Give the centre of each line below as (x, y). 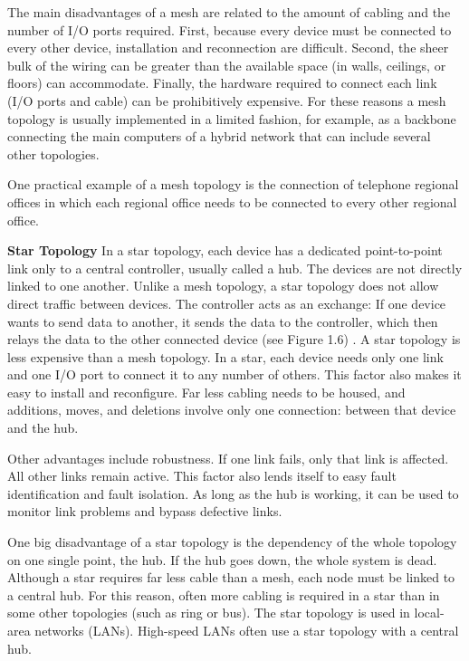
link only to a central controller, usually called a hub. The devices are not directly (235, 268)
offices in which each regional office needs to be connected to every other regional (232, 201)
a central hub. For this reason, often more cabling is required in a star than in (224, 594)
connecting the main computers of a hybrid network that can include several (219, 136)
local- (429, 613)
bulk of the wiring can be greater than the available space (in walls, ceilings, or (227, 65)
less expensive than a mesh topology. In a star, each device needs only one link (225, 356)
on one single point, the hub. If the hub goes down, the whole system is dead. (222, 559)
